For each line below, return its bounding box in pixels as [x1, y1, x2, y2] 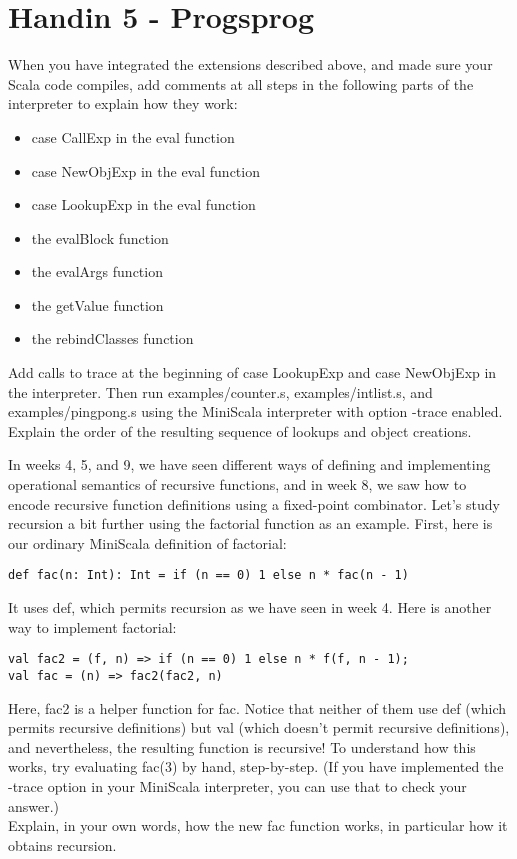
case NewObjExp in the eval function [31, 160, 260, 181]
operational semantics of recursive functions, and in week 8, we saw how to [8, 474, 467, 495]
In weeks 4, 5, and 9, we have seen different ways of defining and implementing [8, 454, 491, 475]
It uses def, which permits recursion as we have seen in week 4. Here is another [8, 597, 492, 618]
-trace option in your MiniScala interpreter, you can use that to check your [8, 775, 467, 796]
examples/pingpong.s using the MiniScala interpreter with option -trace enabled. [8, 401, 503, 422]
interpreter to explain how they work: [8, 93, 238, 114]
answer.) [8, 795, 60, 816]
